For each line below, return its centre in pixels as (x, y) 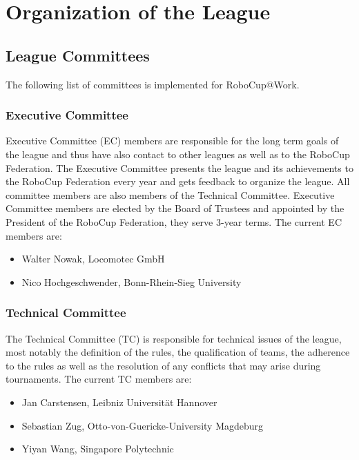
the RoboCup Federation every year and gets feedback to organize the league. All (178, 181)
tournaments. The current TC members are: (99, 379)
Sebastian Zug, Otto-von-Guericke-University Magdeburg (143, 425)
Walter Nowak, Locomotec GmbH (93, 259)
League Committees (78, 55)
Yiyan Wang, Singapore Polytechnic (98, 449)
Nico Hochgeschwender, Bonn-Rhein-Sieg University (132, 281)
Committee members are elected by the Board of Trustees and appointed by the (175, 208)
